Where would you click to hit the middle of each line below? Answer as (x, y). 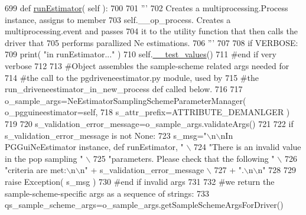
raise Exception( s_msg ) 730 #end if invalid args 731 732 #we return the (140, 181)
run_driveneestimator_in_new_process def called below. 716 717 (124, 89)
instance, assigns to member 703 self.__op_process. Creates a (118, 19)
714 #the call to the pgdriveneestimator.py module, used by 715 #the (132, 77)
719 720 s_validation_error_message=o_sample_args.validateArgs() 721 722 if (149, 123)
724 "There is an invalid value (248, 147)
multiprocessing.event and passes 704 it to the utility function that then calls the (151, 31)
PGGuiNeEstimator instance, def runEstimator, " (94, 147)
